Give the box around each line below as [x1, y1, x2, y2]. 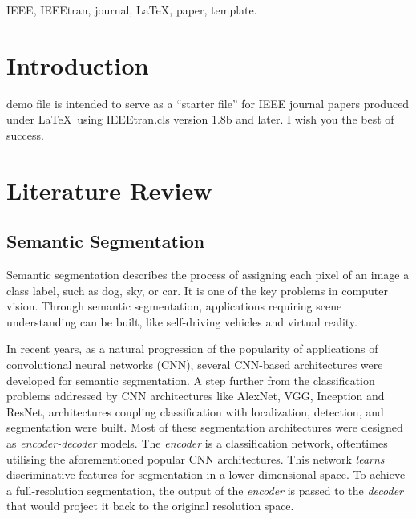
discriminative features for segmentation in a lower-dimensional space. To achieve [6, 466, 406, 483]
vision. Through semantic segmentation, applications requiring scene [6, 298, 342, 314]
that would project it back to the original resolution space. [6, 497, 294, 514]
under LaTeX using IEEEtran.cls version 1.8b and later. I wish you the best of [6, 111, 394, 128]
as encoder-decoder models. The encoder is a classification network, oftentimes [6, 435, 388, 452]
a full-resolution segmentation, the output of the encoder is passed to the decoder [6, 481, 404, 498]
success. [6, 126, 44, 143]
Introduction [6, 48, 149, 81]
